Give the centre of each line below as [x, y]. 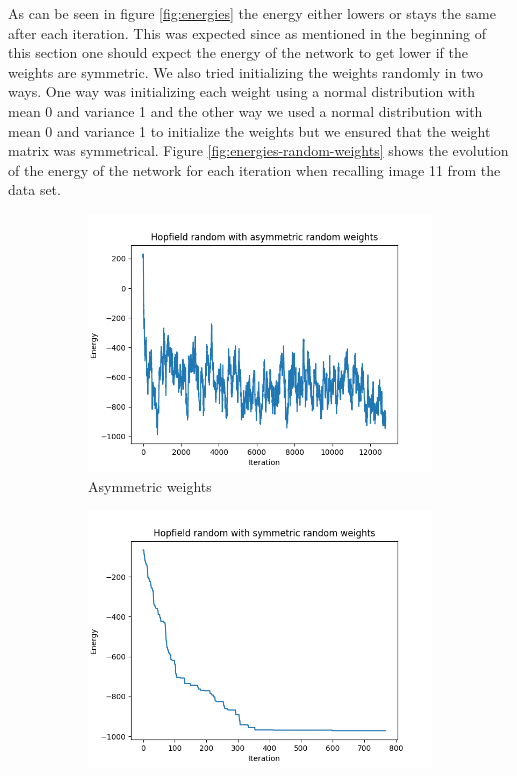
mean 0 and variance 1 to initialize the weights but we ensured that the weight [249, 130]
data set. [34, 189]
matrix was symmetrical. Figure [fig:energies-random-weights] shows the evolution [258, 150]
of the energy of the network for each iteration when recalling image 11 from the [254, 169]
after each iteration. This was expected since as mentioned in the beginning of [247, 32]
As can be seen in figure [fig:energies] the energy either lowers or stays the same [252, 13]
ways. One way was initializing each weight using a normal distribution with [242, 91]
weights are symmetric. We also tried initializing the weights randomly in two [245, 71]
